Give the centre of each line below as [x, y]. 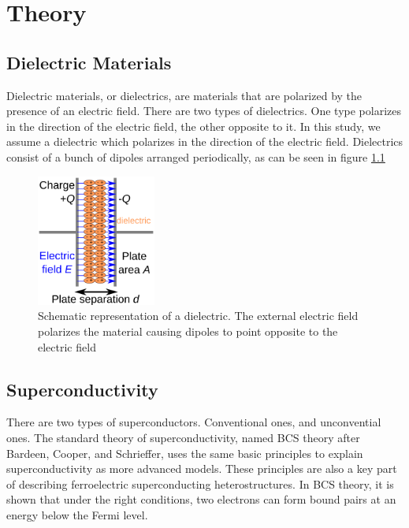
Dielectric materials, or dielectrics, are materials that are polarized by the [184, 95]
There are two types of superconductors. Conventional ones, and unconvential [194, 422]
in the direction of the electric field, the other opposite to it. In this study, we [193, 126]
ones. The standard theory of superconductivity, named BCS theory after [183, 437]
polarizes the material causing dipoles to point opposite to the [188, 331]
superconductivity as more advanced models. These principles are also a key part [202, 469]
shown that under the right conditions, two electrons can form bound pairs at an [201, 499]
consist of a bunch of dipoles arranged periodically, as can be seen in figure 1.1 [196, 156]
